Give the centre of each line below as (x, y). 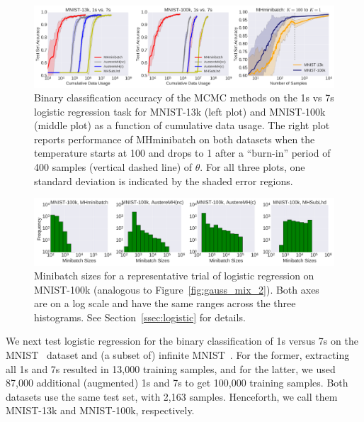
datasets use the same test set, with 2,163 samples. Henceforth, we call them (172, 396)
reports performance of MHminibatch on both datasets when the (175, 139)
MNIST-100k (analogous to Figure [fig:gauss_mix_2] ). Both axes (177, 289)
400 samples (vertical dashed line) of (113, 167)
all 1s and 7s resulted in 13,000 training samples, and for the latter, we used (171, 368)
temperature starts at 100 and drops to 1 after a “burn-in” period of (182, 153)
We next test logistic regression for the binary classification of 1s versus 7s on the (182, 341)
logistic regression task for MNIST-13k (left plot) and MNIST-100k (180, 111)
